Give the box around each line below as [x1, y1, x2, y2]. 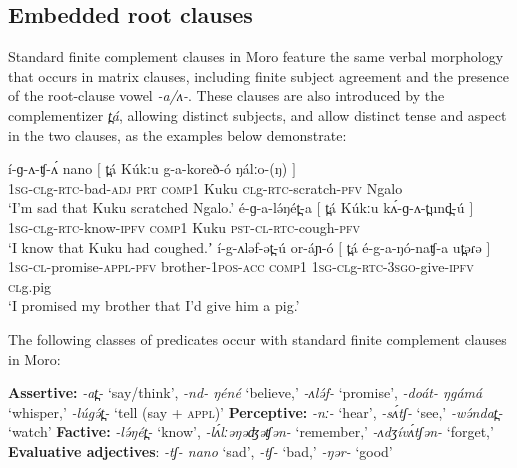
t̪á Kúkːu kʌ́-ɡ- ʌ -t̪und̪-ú [325, 197, 465, 218]
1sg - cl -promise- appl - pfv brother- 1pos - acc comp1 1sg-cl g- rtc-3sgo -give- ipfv [8, 256, 474, 277]
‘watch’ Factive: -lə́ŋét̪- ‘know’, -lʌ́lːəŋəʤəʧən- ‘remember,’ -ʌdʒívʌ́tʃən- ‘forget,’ [8, 421, 494, 442]
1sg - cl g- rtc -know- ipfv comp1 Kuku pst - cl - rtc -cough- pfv [8, 216, 361, 237]
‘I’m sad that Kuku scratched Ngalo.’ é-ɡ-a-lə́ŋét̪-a [8, 197, 312, 218]
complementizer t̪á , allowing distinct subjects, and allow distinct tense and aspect [8, 104, 507, 125]
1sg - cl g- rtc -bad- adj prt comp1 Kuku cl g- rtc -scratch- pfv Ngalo [8, 177, 403, 198]
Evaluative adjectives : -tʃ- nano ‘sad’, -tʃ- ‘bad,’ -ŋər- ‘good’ [8, 440, 393, 461]
